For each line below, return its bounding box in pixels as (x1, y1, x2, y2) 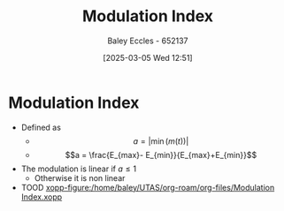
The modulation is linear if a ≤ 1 (20, 163, 137, 174)
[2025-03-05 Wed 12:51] (103, 52, 193, 63)
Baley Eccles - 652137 (107, 35, 188, 46)
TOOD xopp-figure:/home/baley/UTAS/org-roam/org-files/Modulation (20, 182, 275, 192)
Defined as (20, 122, 61, 132)
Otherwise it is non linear (34, 172, 126, 183)
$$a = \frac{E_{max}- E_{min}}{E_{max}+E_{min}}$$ (65, 149, 257, 160)
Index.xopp (20, 192, 63, 202)
